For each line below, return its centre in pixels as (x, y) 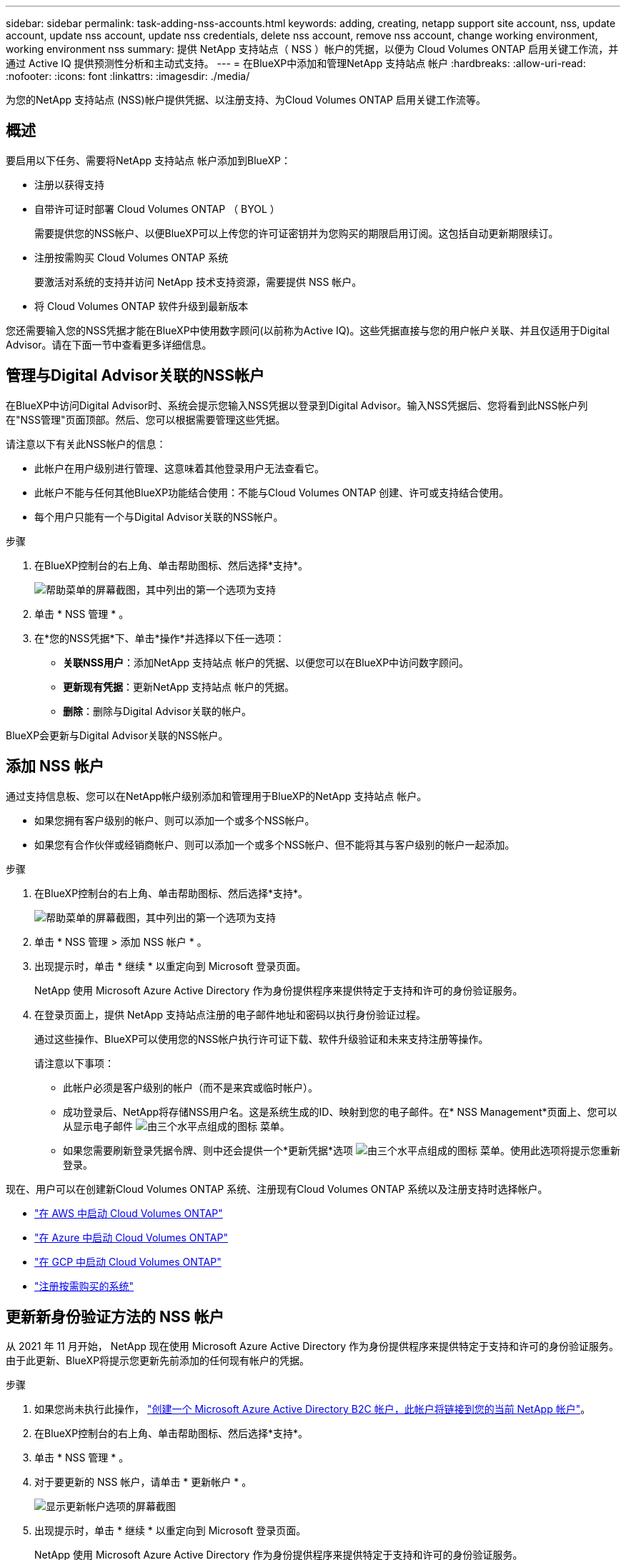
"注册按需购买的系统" (84, 1286)
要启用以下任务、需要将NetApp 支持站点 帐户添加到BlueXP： (149, 160)
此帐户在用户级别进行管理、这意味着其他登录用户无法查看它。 (179, 468)
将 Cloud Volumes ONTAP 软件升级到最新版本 (141, 306)
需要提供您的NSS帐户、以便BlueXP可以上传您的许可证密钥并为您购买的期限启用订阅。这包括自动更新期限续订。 (297, 233)
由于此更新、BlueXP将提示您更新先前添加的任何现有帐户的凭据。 (158, 1361)
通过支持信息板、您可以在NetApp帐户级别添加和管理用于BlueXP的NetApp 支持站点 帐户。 (217, 796)
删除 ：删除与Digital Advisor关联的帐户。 (157, 711)
